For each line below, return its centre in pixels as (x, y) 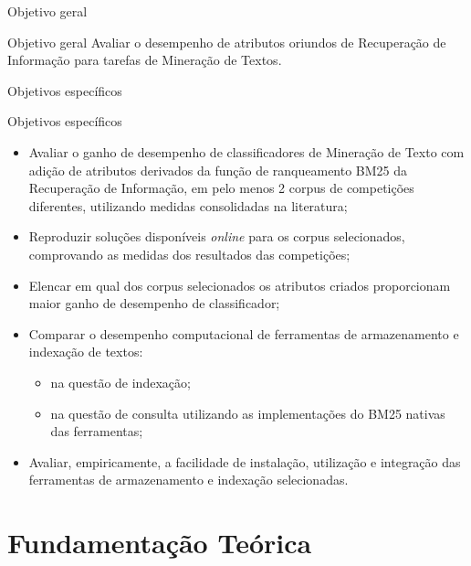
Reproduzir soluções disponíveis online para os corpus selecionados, (217, 236)
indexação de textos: (86, 352)
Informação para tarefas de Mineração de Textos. (145, 60)
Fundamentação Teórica (160, 543)
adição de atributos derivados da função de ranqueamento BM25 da (218, 170)
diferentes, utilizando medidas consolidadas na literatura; (188, 205)
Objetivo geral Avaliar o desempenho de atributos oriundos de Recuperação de (227, 42)
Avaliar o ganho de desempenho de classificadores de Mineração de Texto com (246, 151)
